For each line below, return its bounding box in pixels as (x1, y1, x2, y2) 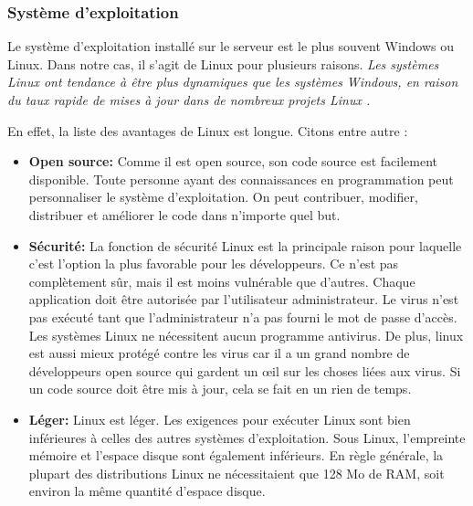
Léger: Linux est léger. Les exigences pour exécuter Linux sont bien (28, 409, 411, 428)
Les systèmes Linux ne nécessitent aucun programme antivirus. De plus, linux (28, 325, 464, 344)
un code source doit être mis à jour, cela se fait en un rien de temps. (28, 379, 412, 398)
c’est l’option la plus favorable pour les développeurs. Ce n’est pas (28, 254, 399, 273)
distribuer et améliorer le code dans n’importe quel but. (28, 205, 341, 224)
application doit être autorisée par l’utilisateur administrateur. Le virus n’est (28, 290, 459, 309)
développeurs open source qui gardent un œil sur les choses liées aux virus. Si (28, 361, 461, 380)
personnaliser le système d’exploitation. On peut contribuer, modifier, (28, 187, 418, 206)
